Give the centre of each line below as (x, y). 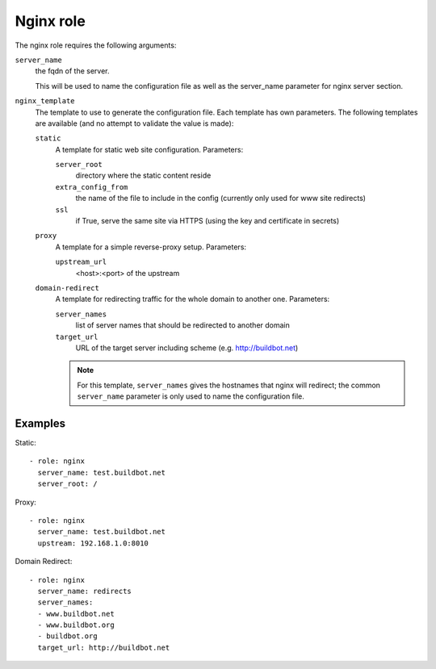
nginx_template (45, 101)
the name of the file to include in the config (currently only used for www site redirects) (221, 199)
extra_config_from (92, 187)
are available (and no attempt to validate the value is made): (134, 123)
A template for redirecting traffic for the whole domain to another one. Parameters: (193, 299)
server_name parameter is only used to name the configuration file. (191, 396)
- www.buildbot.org (76, 625)
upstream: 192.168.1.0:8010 (93, 543)
